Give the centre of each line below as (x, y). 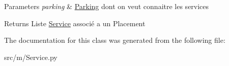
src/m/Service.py (31, 57)
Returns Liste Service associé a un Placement (75, 23)
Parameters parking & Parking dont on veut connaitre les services (107, 6)
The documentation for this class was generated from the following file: (115, 40)
